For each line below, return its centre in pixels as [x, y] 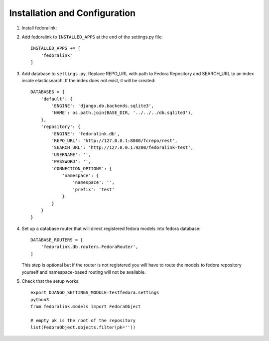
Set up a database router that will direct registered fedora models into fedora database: [111, 228]
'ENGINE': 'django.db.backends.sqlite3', [103, 106]
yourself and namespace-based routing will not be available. [84, 272]
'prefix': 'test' [93, 189]
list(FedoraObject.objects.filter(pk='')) [83, 328]
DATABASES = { [48, 92]
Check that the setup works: [51, 281]
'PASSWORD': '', [71, 162]
